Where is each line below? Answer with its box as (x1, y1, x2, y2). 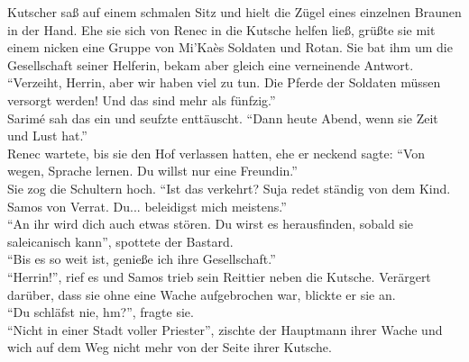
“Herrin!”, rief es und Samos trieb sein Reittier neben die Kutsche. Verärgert (7, 267, 431, 285)
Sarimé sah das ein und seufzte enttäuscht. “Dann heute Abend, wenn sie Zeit (7, 108, 438, 127)
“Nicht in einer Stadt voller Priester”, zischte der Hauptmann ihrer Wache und (7, 320, 443, 339)
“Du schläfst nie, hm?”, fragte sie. (7, 303, 194, 321)
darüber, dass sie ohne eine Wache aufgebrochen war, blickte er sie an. (7, 285, 396, 303)
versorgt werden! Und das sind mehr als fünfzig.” (7, 90, 276, 109)
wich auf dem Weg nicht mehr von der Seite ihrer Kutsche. (7, 338, 332, 357)
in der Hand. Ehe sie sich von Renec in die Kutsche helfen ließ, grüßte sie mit (7, 20, 436, 39)
